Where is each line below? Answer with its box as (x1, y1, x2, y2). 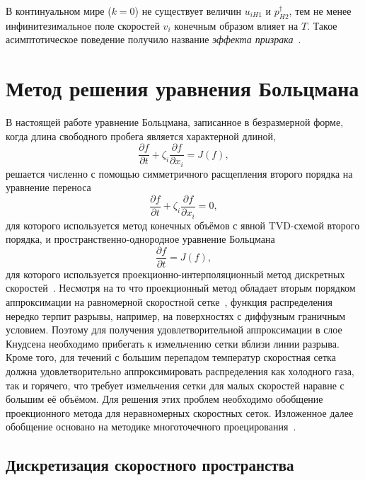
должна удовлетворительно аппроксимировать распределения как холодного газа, (6, 363, 354, 378)
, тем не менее (289, 4, 352, 18)
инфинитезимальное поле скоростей (6, 18, 160, 33)
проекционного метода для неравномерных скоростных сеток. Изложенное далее (6, 405, 354, 420)
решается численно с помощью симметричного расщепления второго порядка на (6, 166, 353, 181)
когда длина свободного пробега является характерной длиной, (6, 128, 276, 143)
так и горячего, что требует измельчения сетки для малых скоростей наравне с (6, 377, 344, 392)
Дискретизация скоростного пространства (6, 454, 294, 476)
